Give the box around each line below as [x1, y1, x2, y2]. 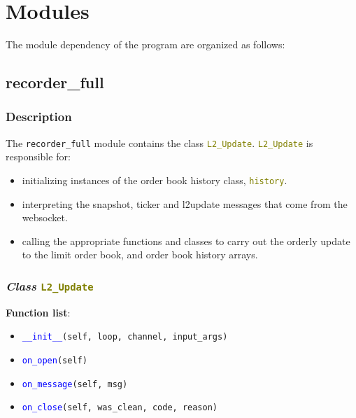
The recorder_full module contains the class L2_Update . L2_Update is [6, 135, 313, 150]
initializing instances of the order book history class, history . [22, 172, 287, 187]
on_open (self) [22, 356, 87, 366]
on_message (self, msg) [22, 379, 128, 389]
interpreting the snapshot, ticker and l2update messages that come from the [22, 196, 348, 211]
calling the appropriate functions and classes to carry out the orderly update [22, 233, 350, 248]
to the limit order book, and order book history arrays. [22, 247, 258, 262]
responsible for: [6, 149, 71, 164]
